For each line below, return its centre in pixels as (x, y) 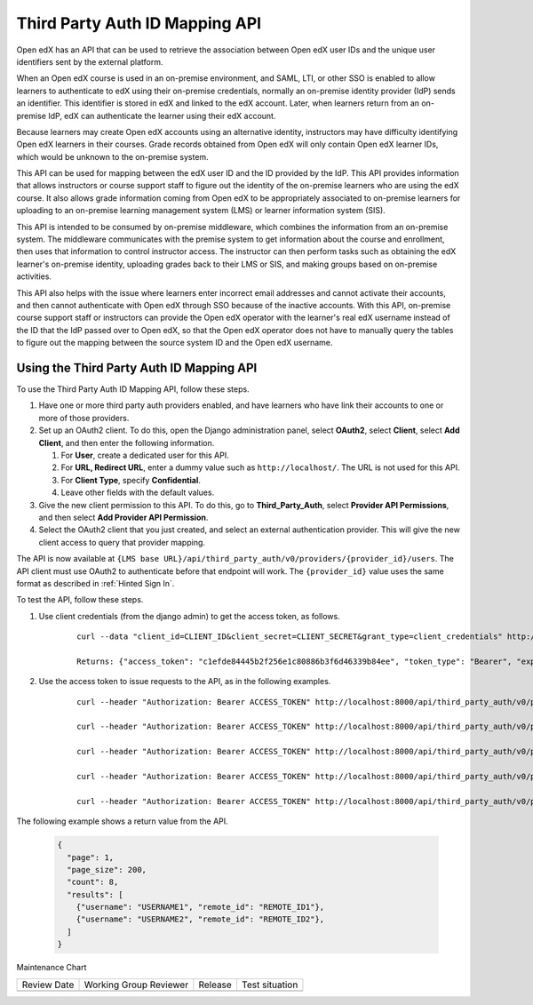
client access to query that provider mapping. (122, 542)
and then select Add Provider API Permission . (123, 517)
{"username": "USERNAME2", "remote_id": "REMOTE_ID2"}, (200, 919)
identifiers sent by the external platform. (90, 61)
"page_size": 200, (107, 869)
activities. (34, 276)
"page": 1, (91, 857)
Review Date (48, 985)
